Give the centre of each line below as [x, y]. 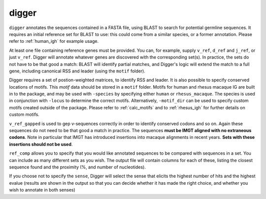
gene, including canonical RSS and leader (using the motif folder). [77, 71]
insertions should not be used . [41, 144]
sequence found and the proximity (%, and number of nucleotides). [78, 167]
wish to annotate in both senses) [42, 190]
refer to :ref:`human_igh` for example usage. [54, 41]
